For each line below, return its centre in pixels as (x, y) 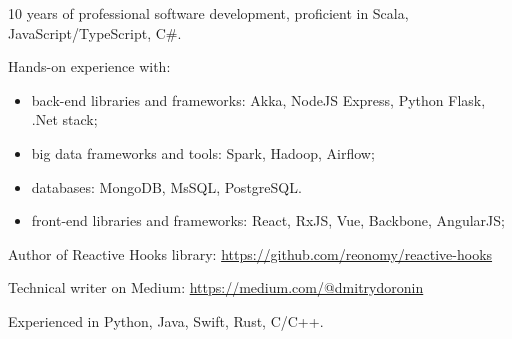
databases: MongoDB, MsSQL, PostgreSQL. (166, 186)
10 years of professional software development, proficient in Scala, (208, 13)
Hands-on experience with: (89, 66)
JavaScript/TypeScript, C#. (95, 32)
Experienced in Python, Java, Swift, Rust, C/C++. (166, 320)
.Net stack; (64, 119)
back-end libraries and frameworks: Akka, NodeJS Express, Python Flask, (258, 99)
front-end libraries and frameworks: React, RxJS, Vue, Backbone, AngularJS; (268, 220)
